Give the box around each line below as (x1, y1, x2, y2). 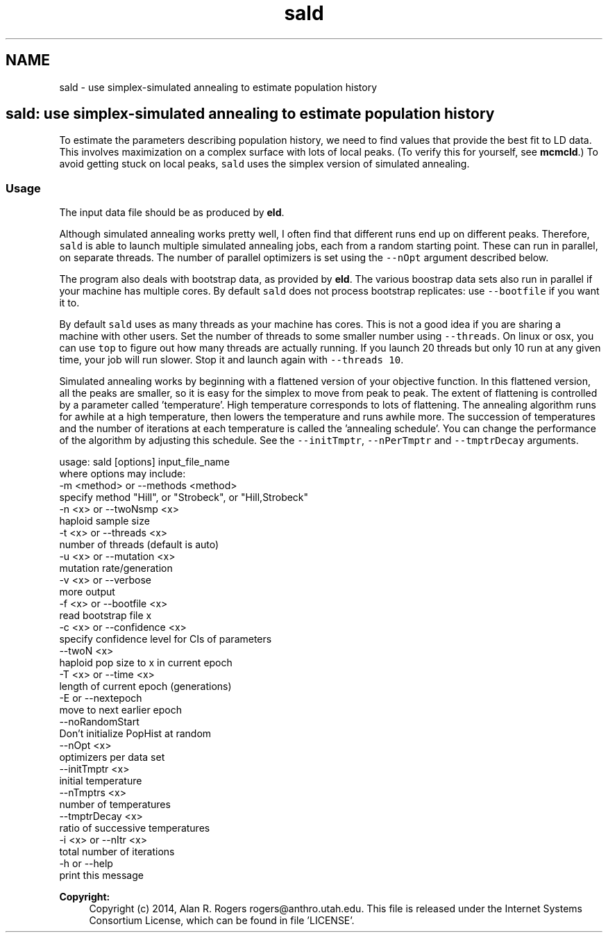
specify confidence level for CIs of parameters (59, 633, 272, 645)
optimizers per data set (59, 751, 165, 764)
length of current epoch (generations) (59, 680, 232, 693)
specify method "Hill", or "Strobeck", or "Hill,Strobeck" (59, 491, 309, 504)
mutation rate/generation (59, 562, 173, 575)
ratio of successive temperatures (59, 822, 210, 834)
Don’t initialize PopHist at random (59, 727, 212, 740)
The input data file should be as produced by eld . (59, 206, 285, 219)
